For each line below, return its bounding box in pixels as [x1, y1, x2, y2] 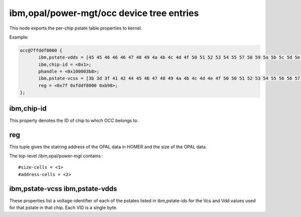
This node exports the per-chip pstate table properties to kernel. [9, 25, 142, 31]
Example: [9, 34, 29, 40]
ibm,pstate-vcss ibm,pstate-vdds [9, 184, 117, 193]
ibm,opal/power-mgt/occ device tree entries [9, 8, 199, 19]
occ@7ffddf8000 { [20, 48, 63, 53]
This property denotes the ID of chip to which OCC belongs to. [9, 117, 139, 123]
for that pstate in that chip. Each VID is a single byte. [9, 204, 118, 210]
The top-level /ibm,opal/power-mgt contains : [9, 153, 104, 159]
